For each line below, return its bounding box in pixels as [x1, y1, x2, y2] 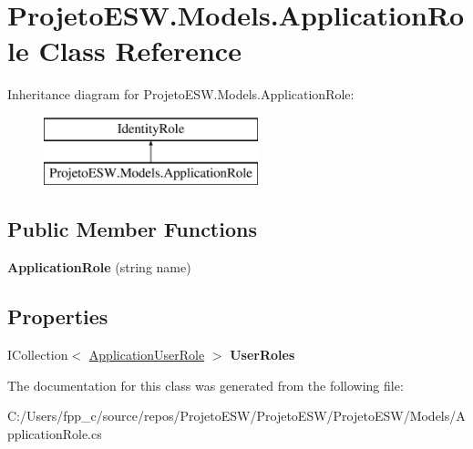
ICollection [7, 345, 68, 364]
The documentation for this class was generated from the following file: [7, 375, 404, 394]
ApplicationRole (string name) [7, 258, 191, 277]
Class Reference [38, 32, 242, 69]
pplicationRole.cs [7, 423, 102, 443]
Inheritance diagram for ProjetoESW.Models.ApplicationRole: [7, 85, 355, 104]
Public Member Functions [7, 215, 257, 243]
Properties [7, 302, 108, 331]
